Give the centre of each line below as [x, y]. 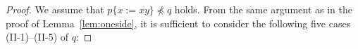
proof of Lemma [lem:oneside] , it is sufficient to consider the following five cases [178, 23]
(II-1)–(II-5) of [37, 37]
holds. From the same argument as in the [263, 9]
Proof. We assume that [55, 9]
